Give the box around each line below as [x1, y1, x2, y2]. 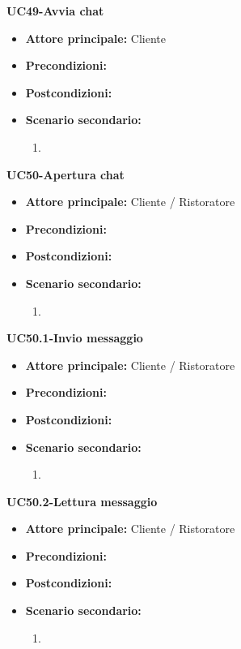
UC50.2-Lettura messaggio [6, 492, 158, 509]
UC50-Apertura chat [6, 165, 125, 183]
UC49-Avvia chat [6, 2, 104, 19]
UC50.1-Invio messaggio [6, 329, 143, 346]
